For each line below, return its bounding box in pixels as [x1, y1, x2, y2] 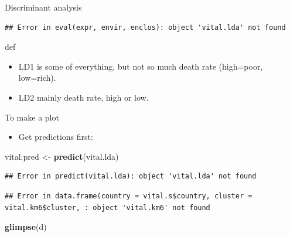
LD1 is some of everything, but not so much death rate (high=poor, [18, 60, 263, 72]
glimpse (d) [5, 221, 47, 233]
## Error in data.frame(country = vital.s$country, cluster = [5, 191, 253, 200]
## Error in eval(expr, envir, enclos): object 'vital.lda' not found [5, 23, 286, 32]
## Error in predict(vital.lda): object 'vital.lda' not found [5, 172, 257, 181]
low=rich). [18, 71, 56, 84]
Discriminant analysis [5, 1, 82, 13]
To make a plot [5, 111, 59, 123]
